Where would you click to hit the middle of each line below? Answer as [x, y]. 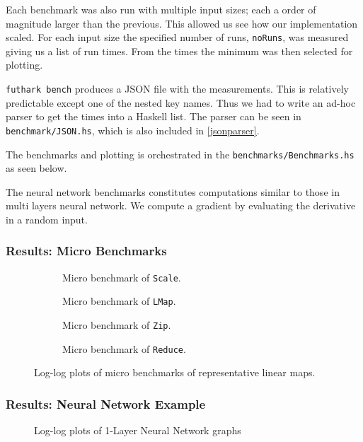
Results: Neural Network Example [106, 403]
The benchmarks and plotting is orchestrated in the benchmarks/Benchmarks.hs [180, 154]
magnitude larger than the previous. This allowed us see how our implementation [182, 23]
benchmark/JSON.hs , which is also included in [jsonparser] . [133, 130]
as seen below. [36, 168]
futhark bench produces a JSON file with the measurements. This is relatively [177, 89]
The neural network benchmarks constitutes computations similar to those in [173, 191]
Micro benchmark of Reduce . [124, 348]
